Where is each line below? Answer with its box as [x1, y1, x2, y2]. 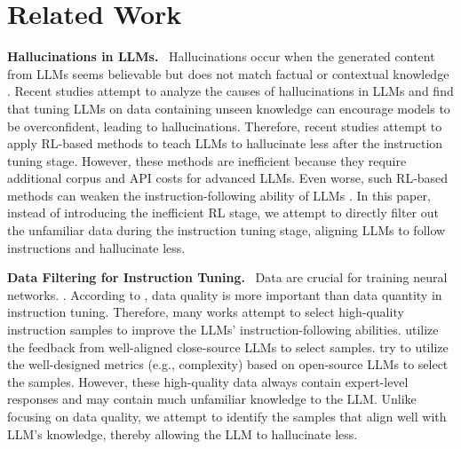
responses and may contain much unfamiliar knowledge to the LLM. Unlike [7, 390, 417, 408]
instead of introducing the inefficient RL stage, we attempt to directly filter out [7, 203, 439, 222]
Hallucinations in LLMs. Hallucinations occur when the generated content [7, 47, 435, 66]
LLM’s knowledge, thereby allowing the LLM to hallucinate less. [7, 424, 358, 443]
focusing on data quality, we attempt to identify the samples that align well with [7, 407, 447, 425]
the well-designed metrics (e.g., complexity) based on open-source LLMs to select [7, 355, 449, 374]
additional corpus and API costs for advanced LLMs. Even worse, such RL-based [7, 169, 449, 187]
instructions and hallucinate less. [7, 238, 186, 256]
